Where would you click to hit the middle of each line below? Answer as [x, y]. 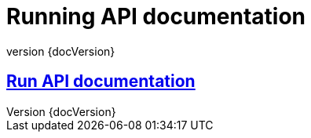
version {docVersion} [61, 51]
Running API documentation [156, 16]
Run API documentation [101, 82]
